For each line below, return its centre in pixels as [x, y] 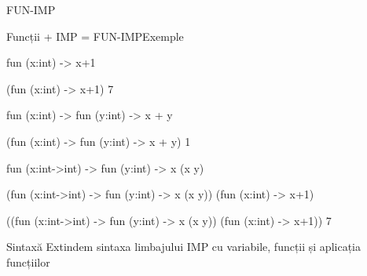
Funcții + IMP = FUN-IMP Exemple [95, 36]
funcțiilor [28, 261]
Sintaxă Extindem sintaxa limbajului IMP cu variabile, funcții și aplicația [183, 247]
